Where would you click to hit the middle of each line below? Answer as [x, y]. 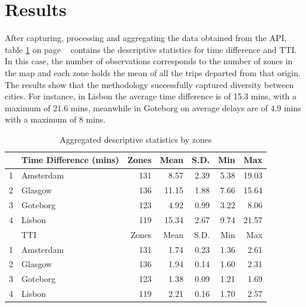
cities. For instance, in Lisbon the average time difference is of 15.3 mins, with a [151, 96]
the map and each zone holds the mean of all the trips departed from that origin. [153, 72]
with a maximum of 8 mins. [55, 119]
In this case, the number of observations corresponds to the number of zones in [149, 61]
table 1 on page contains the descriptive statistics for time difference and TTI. [151, 49]
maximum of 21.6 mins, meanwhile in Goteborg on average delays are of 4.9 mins [153, 107]
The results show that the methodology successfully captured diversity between [149, 84]
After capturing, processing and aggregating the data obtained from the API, [146, 38]
